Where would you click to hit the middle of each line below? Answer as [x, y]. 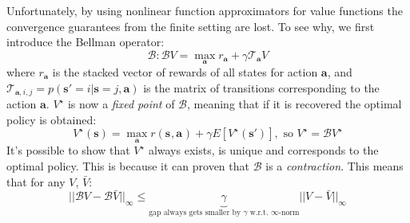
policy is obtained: [52, 119]
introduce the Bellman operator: [86, 42]
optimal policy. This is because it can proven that [128, 166]
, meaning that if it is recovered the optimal [295, 104]
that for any [36, 181]
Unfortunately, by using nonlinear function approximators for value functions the [205, 10]
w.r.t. [259, 213]
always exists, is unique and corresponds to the [263, 150]
